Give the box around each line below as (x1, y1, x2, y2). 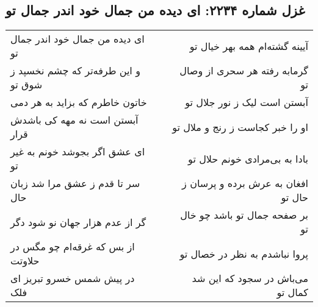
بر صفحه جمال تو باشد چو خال (180, 208, 308, 222)
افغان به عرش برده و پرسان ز (182, 176, 308, 191)
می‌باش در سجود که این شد (192, 271, 308, 286)
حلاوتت (10, 253, 40, 268)
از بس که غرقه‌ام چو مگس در (10, 239, 135, 254)
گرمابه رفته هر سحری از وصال (179, 63, 308, 78)
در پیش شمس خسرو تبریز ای (10, 271, 135, 286)
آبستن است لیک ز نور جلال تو (185, 95, 308, 110)
